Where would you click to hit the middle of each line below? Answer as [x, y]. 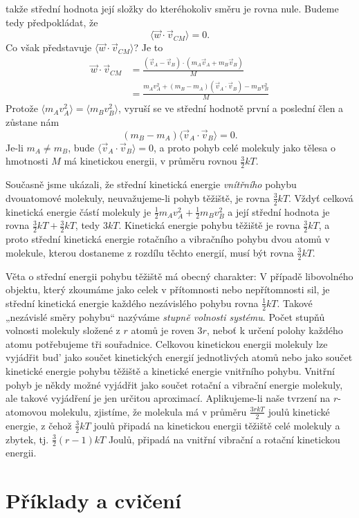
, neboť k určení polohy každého [275, 330]
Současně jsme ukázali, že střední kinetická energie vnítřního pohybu [151, 184]
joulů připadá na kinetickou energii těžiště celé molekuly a [217, 425]
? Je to [148, 47]
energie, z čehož [39, 425]
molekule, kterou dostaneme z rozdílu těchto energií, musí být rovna [150, 252]
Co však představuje [49, 47]
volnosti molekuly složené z [63, 330]
